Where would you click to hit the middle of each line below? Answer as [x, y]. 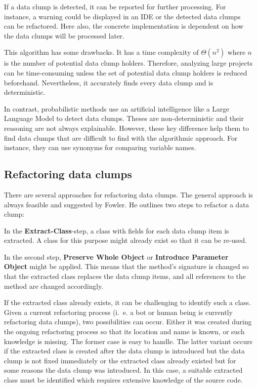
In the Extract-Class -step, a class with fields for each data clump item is [117, 230]
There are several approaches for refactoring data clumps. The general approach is [128, 194]
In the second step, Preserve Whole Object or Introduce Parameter [116, 256]
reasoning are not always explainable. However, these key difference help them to [127, 128]
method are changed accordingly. [54, 286]
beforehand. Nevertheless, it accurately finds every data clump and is [109, 82]
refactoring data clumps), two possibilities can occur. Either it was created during [128, 322]
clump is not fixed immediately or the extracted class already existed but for [120, 360]
